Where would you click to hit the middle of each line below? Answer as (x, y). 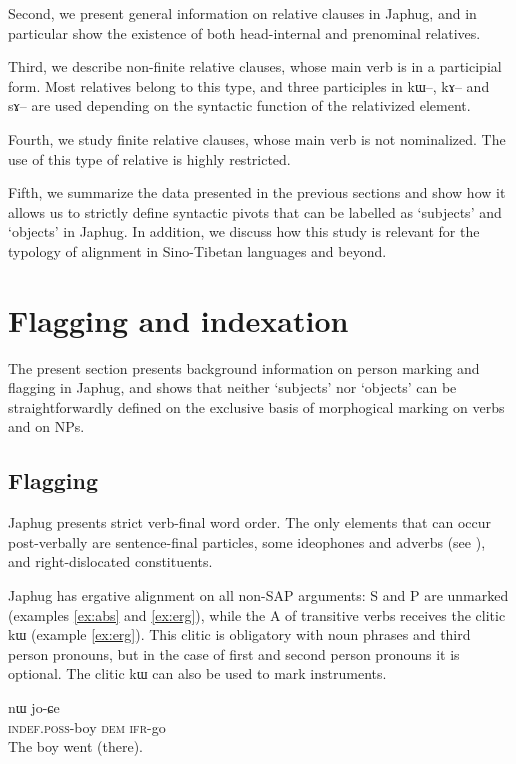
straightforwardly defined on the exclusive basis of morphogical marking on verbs (256, 406)
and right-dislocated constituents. (110, 561)
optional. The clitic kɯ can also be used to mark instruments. (197, 673)
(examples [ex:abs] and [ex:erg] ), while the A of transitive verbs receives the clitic (257, 614)
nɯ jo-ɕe (34, 706)
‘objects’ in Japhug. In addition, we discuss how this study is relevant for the (244, 231)
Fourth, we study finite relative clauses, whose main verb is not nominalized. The (257, 138)
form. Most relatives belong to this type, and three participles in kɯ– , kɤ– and (249, 85)
